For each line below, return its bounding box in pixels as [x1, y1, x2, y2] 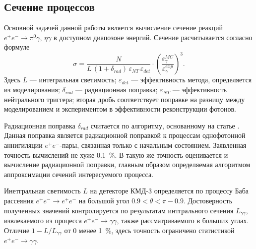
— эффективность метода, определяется [131, 74, 252, 85]
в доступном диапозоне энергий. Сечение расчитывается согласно [54, 32, 253, 42]
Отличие [4, 225, 30, 235]
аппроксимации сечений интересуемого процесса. [4, 169, 154, 179]
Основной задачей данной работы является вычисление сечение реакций [4, 22, 223, 33]
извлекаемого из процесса [4, 215, 82, 226]
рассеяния [4, 195, 34, 206]
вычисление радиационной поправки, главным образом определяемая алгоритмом [4, 159, 251, 170]
